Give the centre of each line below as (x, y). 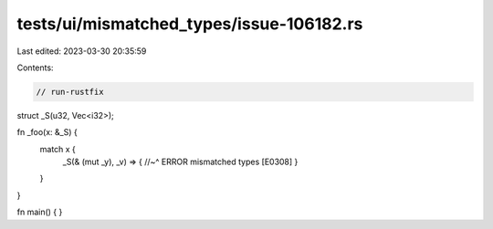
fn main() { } (40, 212)
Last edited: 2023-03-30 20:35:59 (82, 51)
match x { (58, 149)
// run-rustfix (70, 92)
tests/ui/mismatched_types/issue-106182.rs (190, 24)
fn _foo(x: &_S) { (47, 132)
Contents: (35, 68)
